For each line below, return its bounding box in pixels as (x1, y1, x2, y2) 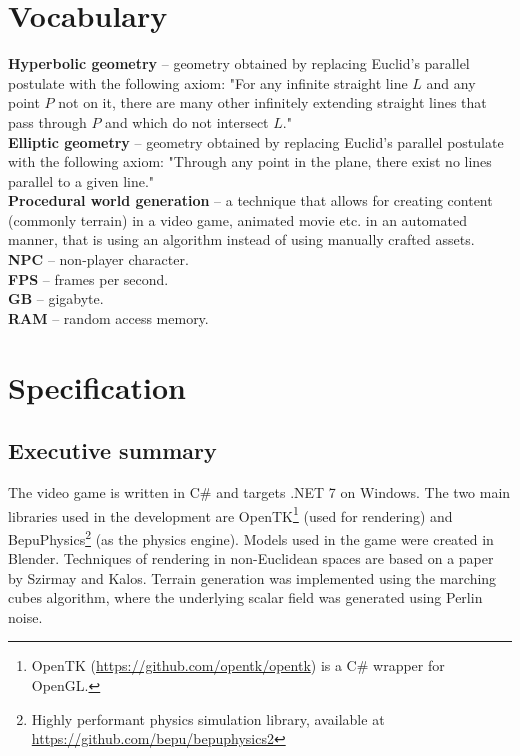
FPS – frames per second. (8, 268, 169, 289)
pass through (8, 111, 87, 132)
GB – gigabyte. (8, 288, 104, 309)
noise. (8, 606, 43, 627)
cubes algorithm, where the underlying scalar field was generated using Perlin (8, 587, 483, 608)
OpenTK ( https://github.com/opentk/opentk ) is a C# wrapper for (31, 655, 445, 676)
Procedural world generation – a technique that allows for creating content (8, 190, 493, 211)
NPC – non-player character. (8, 249, 189, 270)
